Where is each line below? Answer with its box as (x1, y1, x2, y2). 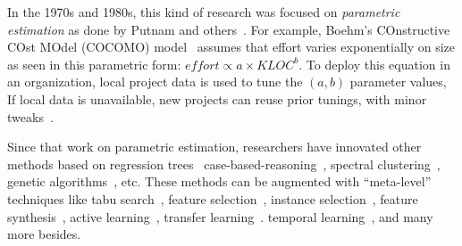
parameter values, (349, 72, 447, 91)
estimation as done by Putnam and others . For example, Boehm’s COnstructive (7, 20, 450, 38)
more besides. (7, 225, 81, 243)
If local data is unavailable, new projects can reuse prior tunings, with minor (7, 89, 427, 108)
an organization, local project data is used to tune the (7, 72, 303, 91)
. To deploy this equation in (298, 54, 450, 73)
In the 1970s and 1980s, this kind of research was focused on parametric (7, 3, 400, 20)
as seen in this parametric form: (7, 54, 181, 73)
